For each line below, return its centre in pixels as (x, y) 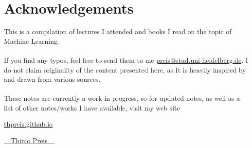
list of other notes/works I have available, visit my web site (92, 107)
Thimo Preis (29, 140)
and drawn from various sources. (52, 79)
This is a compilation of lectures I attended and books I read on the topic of (118, 31)
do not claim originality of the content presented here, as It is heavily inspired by (125, 69)
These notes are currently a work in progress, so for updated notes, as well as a (122, 98)
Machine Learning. (32, 41)
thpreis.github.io (28, 124)
